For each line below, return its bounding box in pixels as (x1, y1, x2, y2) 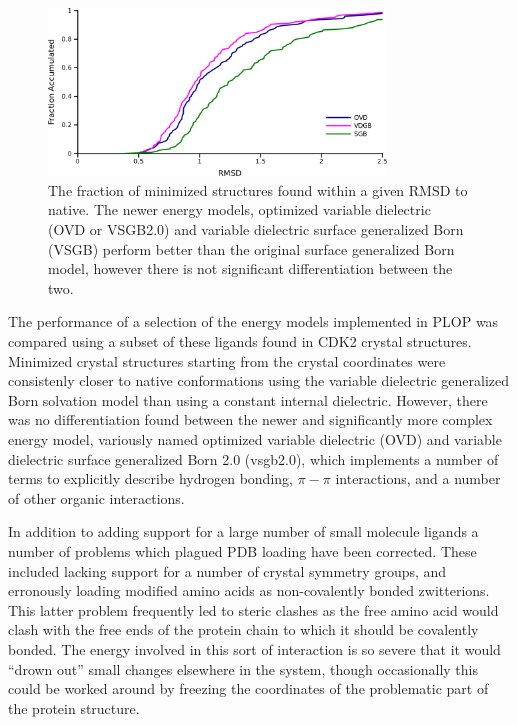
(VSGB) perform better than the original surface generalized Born (48, 238, 455, 259)
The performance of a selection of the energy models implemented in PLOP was (8, 311, 499, 332)
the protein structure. (8, 697, 140, 718)
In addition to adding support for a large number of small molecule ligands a (8, 521, 479, 542)
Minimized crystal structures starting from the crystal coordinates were (8, 350, 446, 371)
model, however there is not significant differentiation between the (48, 258, 453, 279)
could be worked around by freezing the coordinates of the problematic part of (8, 678, 489, 699)
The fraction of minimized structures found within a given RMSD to (48, 179, 468, 200)
